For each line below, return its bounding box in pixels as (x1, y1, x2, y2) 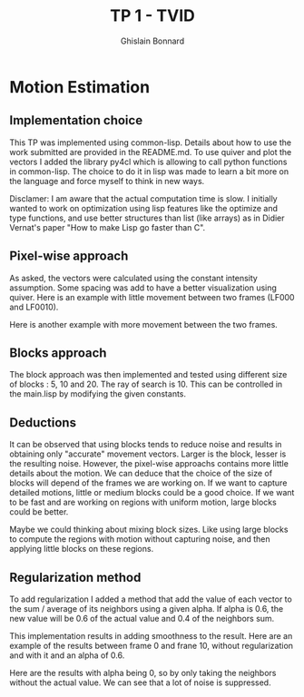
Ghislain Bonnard (121, 35, 184, 46)
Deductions (9, 415, 77, 430)
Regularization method (9, 569, 142, 585)
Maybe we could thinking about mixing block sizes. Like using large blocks (9, 524, 289, 535)
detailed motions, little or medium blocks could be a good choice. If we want (9, 487, 295, 498)
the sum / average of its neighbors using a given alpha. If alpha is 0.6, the (9, 604, 284, 614)
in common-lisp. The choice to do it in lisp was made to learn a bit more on (9, 165, 289, 177)
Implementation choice (9, 113, 143, 128)
